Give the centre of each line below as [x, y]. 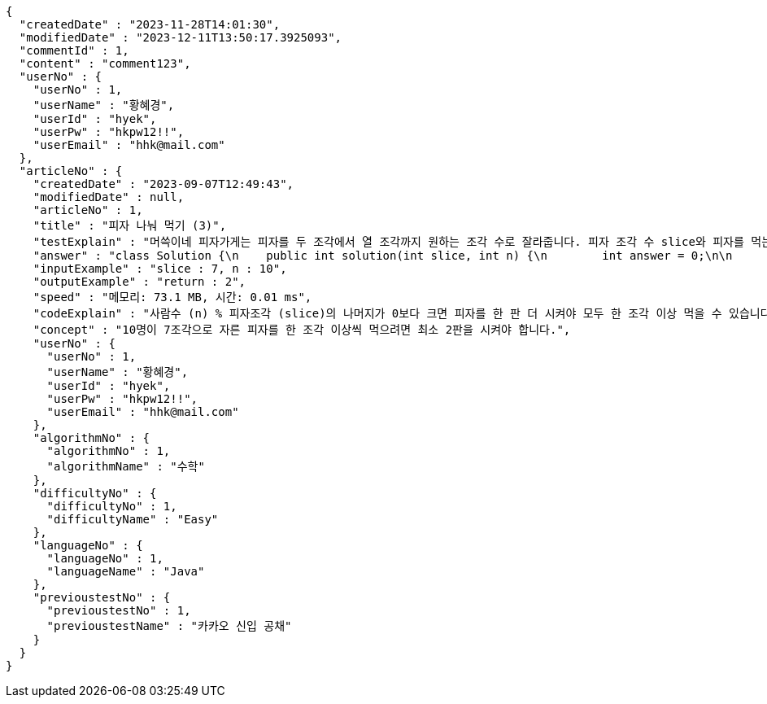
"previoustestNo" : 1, [119, 610]
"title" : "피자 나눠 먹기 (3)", [130, 225]
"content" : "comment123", [105, 63]
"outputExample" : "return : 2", [139, 282]
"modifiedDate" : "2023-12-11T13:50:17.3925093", [181, 37]
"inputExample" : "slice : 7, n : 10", [160, 269]
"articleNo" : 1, [88, 210]
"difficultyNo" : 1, [112, 506]
